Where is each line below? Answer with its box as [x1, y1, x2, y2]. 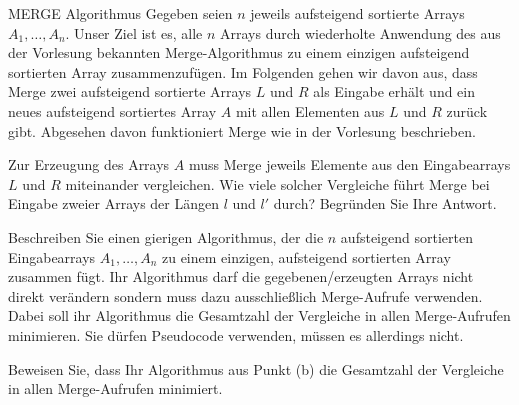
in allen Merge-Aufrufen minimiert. [8, 378, 223, 399]
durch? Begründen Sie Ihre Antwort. [273, 193, 497, 214]
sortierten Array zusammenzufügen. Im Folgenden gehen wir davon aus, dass [8, 61, 478, 82]
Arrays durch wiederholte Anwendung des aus [220, 22, 501, 43]
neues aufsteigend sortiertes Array [8, 100, 217, 121]
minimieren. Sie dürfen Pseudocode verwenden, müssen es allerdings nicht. [8, 324, 464, 345]
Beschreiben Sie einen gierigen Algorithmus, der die [8, 226, 324, 247]
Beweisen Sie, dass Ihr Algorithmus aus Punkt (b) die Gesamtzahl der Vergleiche [8, 358, 504, 379]
